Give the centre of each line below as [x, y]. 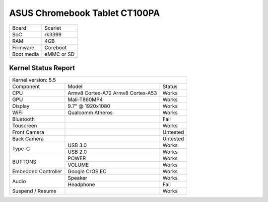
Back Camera [28, 139]
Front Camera [28, 132]
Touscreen [25, 126]
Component [26, 87]
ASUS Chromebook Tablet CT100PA [85, 13]
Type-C [21, 148]
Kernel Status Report [42, 68]
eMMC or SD [59, 54]
